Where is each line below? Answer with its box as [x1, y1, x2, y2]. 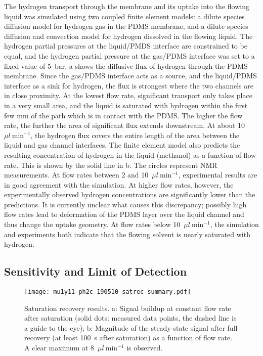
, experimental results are [178, 169, 257, 180]
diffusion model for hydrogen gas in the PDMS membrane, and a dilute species [4, 21, 248, 31]
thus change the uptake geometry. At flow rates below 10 [4, 219, 181, 230]
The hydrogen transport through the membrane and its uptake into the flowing [4, 1, 249, 11]
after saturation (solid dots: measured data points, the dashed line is [24, 313, 237, 323]
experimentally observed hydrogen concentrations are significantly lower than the [4, 189, 255, 200]
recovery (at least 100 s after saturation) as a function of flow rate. [24, 332, 233, 343]
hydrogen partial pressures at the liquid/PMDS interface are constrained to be [4, 40, 247, 51]
